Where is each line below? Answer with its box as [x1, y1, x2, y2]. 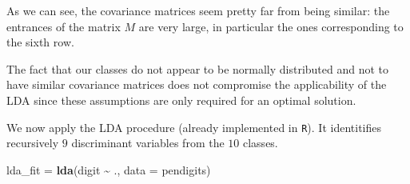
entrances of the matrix [6, 18, 121, 34]
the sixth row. [6, 34, 74, 50]
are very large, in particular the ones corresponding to [138, 18, 404, 34]
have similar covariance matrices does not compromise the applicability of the [6, 76, 387, 93]
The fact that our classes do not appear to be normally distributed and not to [6, 60, 389, 77]
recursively [6, 134, 59, 151]
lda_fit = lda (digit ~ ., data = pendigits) [6, 161, 211, 178]
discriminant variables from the [71, 134, 225, 151]
